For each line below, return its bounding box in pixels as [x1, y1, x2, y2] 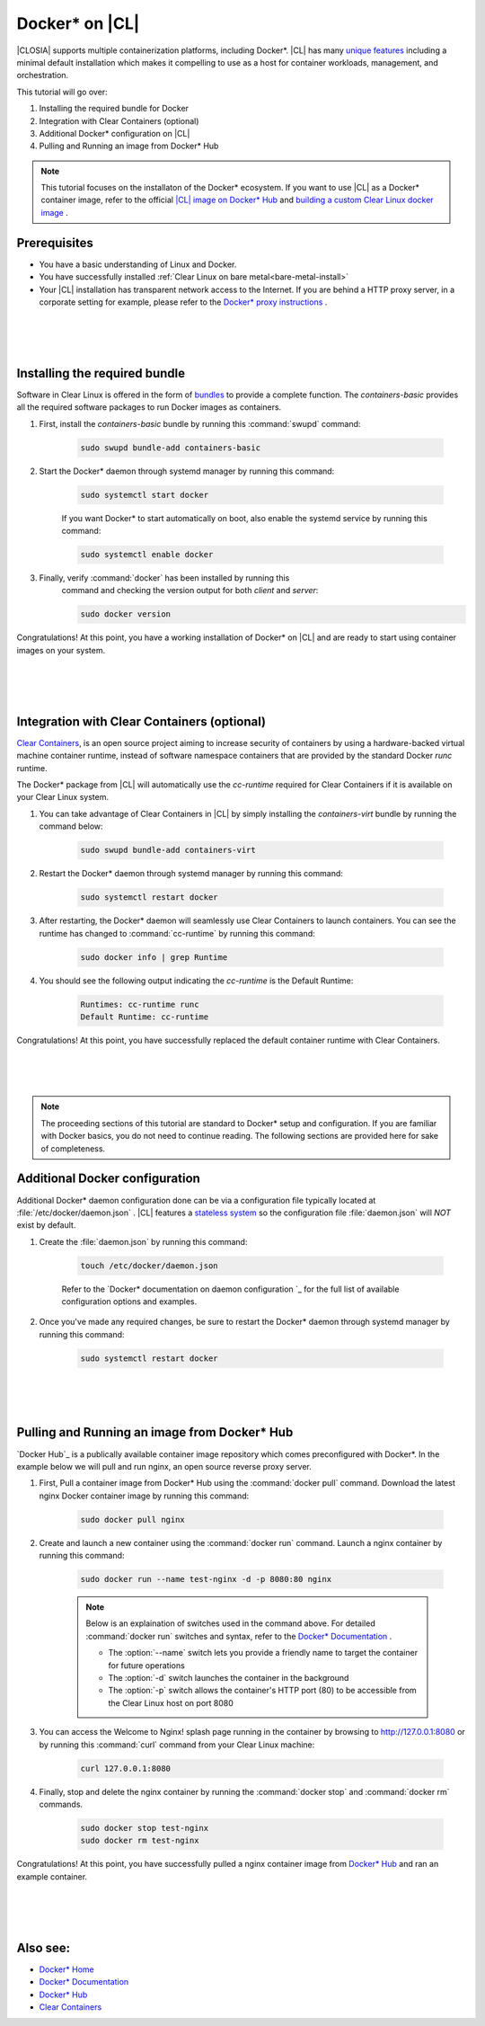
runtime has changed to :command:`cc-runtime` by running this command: [39, 928, 315, 938]
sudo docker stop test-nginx [80, 1823, 209, 1833]
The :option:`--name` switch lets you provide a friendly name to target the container [108, 1648, 418, 1658]
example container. [16, 1870, 88, 1882]
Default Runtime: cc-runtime [80, 1011, 209, 1022]
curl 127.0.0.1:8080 [80, 1763, 171, 1773]
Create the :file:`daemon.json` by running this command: [39, 1236, 248, 1247]
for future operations [108, 1659, 186, 1671]
